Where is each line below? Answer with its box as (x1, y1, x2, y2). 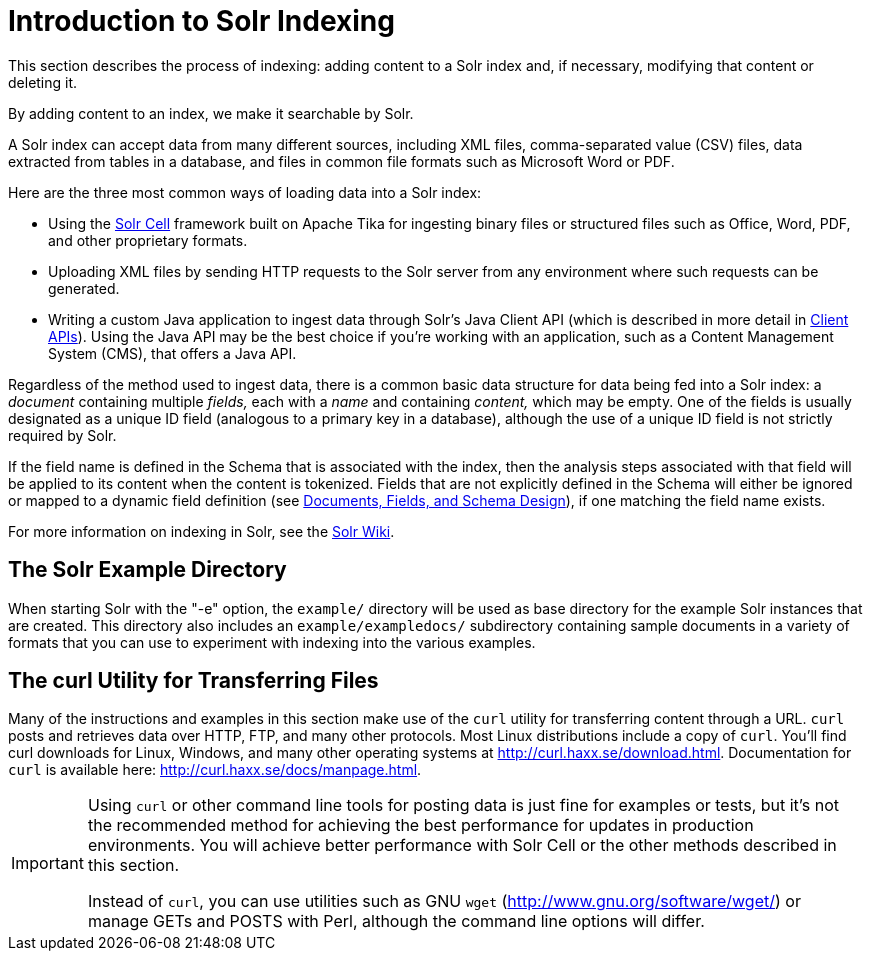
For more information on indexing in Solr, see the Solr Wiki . (8, 522, 395, 540)
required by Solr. (8, 426, 117, 444)
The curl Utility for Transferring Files (8, 668, 379, 694)
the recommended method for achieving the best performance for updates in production (87, 815, 754, 836)
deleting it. (8, 73, 78, 91)
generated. (48, 279, 120, 297)
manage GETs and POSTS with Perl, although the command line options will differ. (87, 911, 705, 932)
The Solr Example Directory (8, 557, 287, 583)
